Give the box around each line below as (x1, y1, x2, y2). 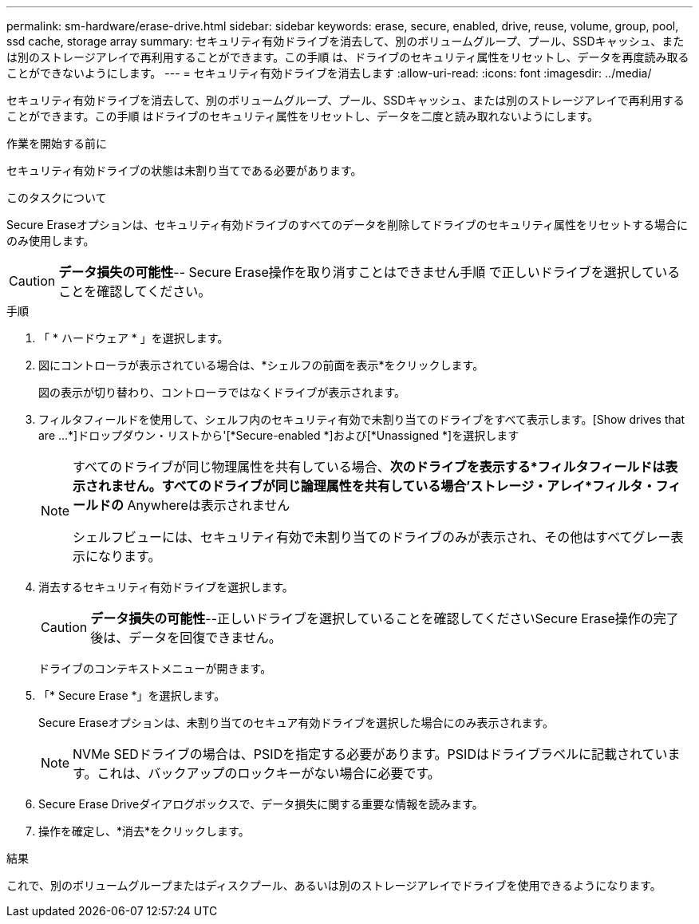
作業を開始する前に (6, 136, 107, 150)
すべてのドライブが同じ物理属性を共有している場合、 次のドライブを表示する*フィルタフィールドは (73, 459, 665, 475)
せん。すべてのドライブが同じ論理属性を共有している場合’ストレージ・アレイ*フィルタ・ (123, 478, 656, 494)
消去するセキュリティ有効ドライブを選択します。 (38, 580, 294, 594)
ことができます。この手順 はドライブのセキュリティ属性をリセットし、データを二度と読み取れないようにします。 (6, 109, 599, 123)
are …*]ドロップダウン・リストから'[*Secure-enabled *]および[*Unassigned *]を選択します (38, 428, 519, 442)
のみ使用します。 (6, 234, 95, 247)
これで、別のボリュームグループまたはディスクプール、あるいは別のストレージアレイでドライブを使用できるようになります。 (6, 879, 661, 892)
